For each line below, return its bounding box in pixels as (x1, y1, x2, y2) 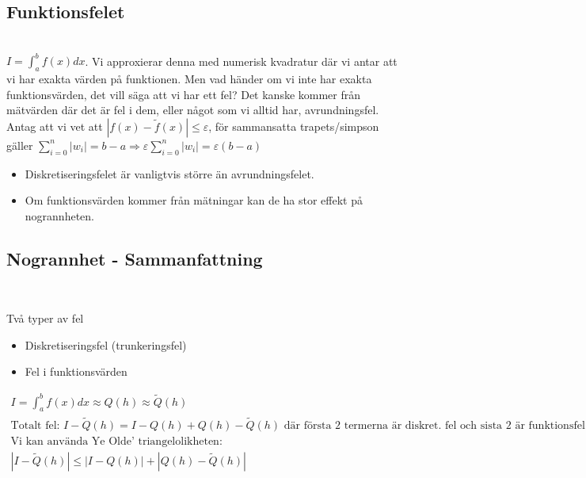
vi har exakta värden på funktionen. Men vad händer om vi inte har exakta (6, 71, 372, 87)
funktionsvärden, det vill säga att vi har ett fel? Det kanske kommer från (6, 86, 361, 102)
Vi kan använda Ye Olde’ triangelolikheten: (10, 435, 223, 447)
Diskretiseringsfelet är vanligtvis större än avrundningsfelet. (25, 165, 314, 182)
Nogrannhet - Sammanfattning (6, 246, 263, 270)
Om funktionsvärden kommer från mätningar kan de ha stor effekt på (25, 192, 363, 208)
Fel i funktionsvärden (25, 363, 127, 380)
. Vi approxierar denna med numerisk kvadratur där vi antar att (85, 52, 398, 69)
